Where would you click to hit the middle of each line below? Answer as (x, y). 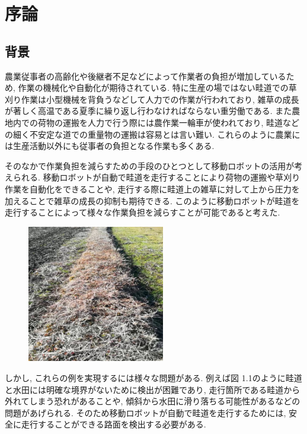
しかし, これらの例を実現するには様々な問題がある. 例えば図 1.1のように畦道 (153, 378)
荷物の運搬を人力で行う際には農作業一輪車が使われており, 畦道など (169, 122)
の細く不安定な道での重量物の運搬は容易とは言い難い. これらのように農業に (153, 134)
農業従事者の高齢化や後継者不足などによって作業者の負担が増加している (145, 76)
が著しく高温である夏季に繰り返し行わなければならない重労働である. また (148, 111)
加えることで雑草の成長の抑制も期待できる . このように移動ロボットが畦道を (152, 200)
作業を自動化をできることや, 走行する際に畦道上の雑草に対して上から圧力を (152, 189)
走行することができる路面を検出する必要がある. (113, 424)
